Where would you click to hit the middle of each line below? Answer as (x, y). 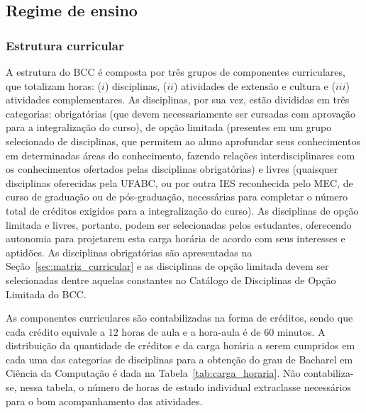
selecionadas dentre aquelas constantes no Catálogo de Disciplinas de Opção (171, 279)
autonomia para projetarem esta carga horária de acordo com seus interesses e (176, 238)
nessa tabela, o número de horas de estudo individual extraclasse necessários (185, 387)
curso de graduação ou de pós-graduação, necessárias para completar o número (177, 197)
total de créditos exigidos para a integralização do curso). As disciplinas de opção (182, 210)
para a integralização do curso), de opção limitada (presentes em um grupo (169, 127)
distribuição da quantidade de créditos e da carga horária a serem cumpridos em (181, 345)
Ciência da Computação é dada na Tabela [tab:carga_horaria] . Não (153, 373)
